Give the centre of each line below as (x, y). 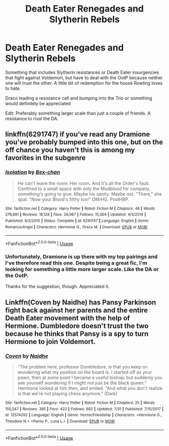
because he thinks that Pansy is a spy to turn (77, 334)
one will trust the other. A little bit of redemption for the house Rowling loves (84, 83)
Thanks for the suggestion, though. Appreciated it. (57, 287)
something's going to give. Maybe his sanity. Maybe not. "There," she (90, 194)
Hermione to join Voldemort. (51, 342)
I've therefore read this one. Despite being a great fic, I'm (76, 263)
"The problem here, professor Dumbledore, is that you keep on (82, 367)
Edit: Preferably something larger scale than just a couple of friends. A (78, 113)
